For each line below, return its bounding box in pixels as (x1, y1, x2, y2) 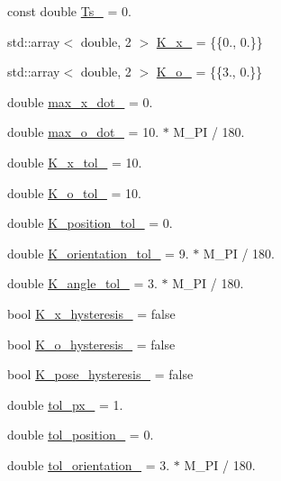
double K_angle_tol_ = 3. (7, 274, 158, 293)
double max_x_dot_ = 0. (7, 92, 153, 111)
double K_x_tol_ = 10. (7, 152, 142, 171)
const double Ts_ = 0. (7, 2, 131, 20)
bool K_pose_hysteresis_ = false (7, 365, 194, 384)
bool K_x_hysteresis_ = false (7, 304, 176, 322)
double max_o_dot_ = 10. (7, 123, 159, 141)
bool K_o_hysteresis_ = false (7, 334, 176, 353)
